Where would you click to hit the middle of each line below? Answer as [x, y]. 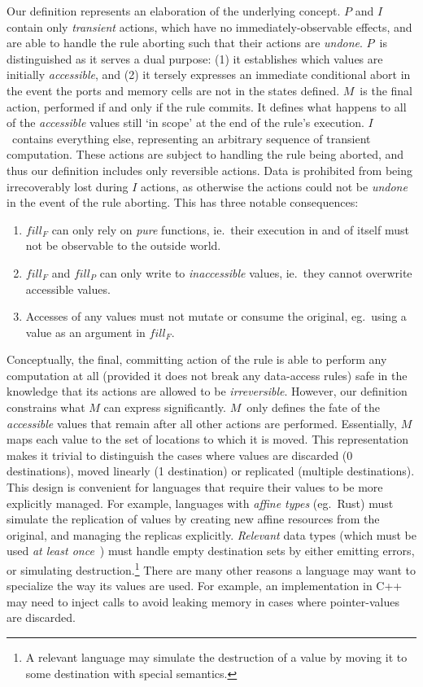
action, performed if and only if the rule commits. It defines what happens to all [207, 106]
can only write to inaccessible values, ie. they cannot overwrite [256, 272]
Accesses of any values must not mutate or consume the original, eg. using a [216, 316]
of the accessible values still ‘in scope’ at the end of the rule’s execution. [185, 123]
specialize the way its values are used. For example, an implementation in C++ [205, 586]
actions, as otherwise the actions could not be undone [274, 186]
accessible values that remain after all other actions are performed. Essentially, [202, 423]
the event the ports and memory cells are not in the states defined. [173, 90]
